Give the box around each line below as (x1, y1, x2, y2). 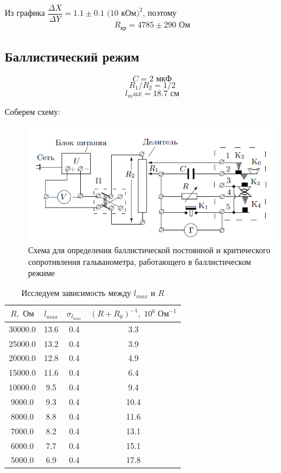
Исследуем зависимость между (21, 287, 131, 299)
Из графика (5, 6, 45, 19)
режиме (28, 267, 55, 279)
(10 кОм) (107, 9, 140, 18)
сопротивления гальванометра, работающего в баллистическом (28, 255, 251, 267)
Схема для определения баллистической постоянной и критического (28, 244, 270, 256)
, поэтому (142, 6, 177, 19)
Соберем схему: (5, 106, 60, 118)
